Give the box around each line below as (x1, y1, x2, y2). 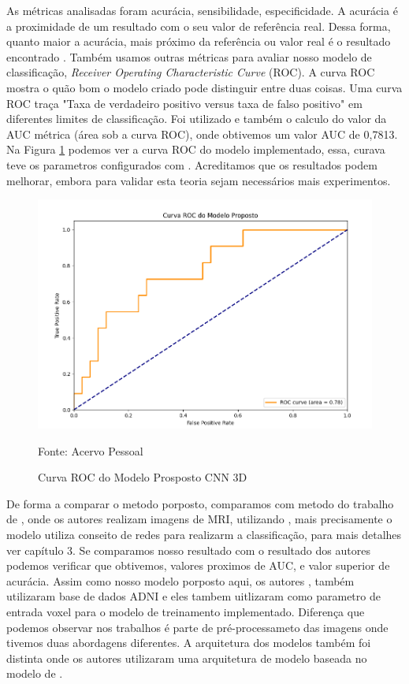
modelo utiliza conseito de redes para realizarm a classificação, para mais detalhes (6, 526, 402, 542)
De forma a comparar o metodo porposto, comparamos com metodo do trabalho (6, 495, 394, 511)
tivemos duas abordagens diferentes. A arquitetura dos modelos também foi (6, 634, 371, 651)
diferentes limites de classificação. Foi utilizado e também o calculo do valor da (6, 110, 387, 127)
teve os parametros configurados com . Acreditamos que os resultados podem (6, 156, 377, 173)
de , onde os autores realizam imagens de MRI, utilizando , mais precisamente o (6, 511, 392, 527)
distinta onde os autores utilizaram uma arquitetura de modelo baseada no (6, 649, 367, 666)
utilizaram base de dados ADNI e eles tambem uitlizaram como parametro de (6, 588, 381, 604)
